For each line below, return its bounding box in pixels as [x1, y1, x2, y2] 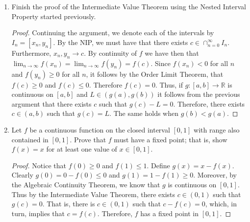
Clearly [11, 170, 33, 180]
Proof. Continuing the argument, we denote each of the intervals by [11, 27, 214, 38]
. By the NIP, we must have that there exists [53, 37, 188, 47]
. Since [150, 58, 171, 68]
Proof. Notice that [11, 160, 66, 170]
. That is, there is [42, 199, 95, 209]
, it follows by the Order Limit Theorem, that [86, 68, 224, 79]
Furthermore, [11, 47, 51, 58]
